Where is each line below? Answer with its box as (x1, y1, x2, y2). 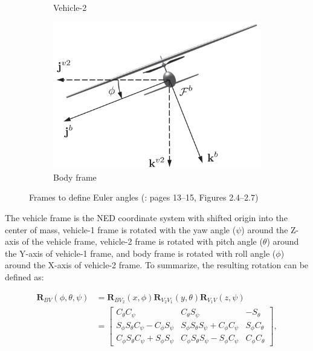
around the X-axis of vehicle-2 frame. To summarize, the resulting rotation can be (5, 259, 309, 271)
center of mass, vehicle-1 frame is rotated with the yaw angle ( (5, 223, 236, 236)
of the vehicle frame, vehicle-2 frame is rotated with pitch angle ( (22, 235, 263, 248)
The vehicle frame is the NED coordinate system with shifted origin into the (5, 211, 288, 224)
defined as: (5, 270, 44, 283)
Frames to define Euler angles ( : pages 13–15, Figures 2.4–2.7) (29, 191, 259, 204)
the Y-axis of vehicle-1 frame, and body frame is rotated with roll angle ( (5, 246, 276, 259)
